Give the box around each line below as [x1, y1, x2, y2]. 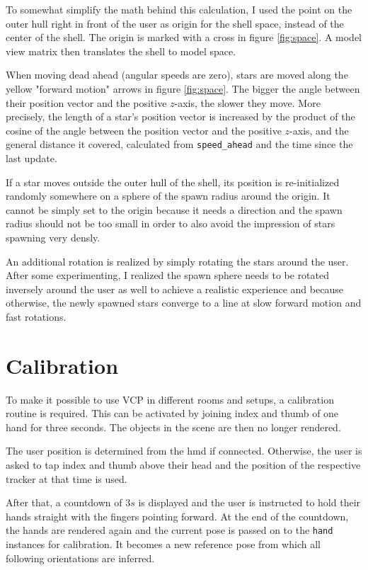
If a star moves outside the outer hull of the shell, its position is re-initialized [6, 174, 340, 189]
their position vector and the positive [6, 95, 167, 110]
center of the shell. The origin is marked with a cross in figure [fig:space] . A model [6, 30, 362, 45]
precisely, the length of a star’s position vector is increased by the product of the [6, 109, 355, 124]
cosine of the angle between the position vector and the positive [6, 122, 282, 137]
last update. [6, 151, 57, 165]
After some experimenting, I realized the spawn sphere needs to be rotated [6, 268, 330, 283]
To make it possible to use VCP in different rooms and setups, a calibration [6, 392, 334, 406]
